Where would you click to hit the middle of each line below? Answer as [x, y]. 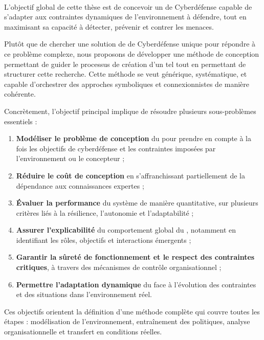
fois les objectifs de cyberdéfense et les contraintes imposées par [116, 148]
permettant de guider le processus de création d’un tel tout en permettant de [125, 64]
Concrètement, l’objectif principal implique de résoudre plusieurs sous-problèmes [130, 111]
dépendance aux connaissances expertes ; [80, 185]
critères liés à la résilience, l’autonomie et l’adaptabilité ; [105, 212]
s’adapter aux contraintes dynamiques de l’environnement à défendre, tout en [125, 17]
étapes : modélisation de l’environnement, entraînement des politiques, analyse [127, 321]
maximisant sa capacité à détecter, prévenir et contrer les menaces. [109, 26]
